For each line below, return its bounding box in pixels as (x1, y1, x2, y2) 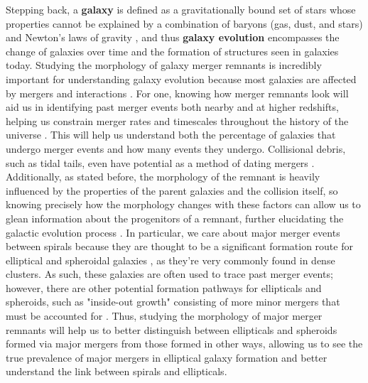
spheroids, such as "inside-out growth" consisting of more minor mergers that (6, 294, 340, 309)
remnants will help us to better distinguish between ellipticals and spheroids (6, 322, 337, 337)
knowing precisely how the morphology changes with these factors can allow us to (6, 197, 361, 212)
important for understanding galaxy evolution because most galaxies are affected (6, 71, 357, 86)
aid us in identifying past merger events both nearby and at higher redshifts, (6, 99, 339, 114)
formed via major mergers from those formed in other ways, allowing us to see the (6, 336, 363, 351)
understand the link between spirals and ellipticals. (6, 364, 227, 379)
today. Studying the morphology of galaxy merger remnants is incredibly (6, 58, 322, 72)
